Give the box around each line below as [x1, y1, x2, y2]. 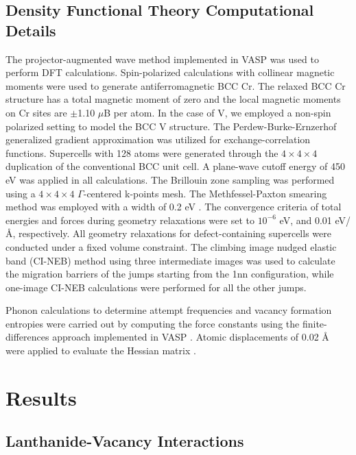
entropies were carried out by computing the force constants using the [5, 316, 300, 330]
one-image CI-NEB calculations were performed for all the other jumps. [5, 280, 307, 294]
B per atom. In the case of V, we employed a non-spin [104, 105, 331, 119]
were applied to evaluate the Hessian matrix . [5, 343, 196, 358]
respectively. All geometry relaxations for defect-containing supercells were [19, 226, 331, 241]
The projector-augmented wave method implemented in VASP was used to [5, 51, 319, 66]
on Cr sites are [5, 105, 67, 119]
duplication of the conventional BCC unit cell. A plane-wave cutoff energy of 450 [5, 159, 345, 173]
